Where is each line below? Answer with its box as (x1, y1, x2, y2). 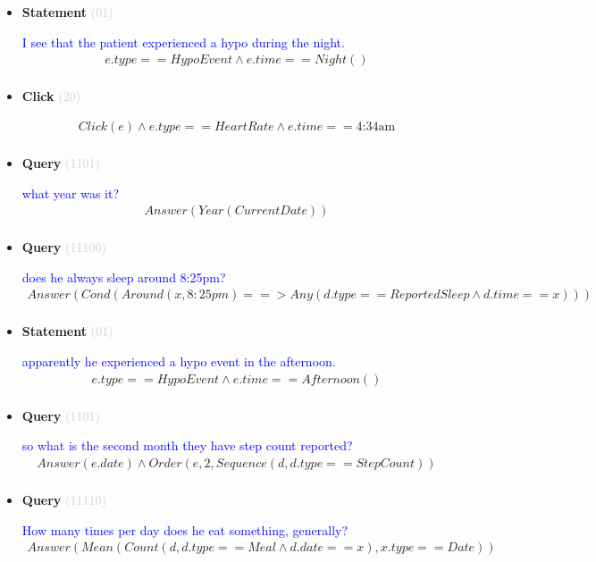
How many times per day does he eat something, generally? (21, 520, 348, 539)
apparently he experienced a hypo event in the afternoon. (21, 352, 336, 370)
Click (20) (21, 87, 81, 105)
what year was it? (21, 183, 120, 202)
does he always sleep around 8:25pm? (21, 267, 226, 286)
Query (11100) (21, 238, 106, 256)
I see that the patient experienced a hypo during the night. (21, 32, 345, 51)
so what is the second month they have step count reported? (21, 436, 353, 455)
